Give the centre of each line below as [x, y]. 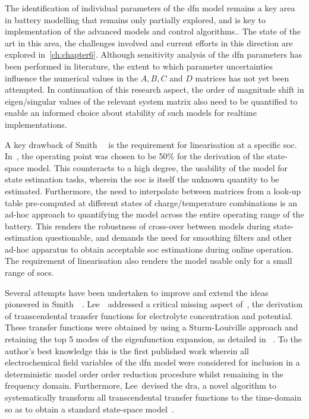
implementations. [36, 124]
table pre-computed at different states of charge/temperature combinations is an [151, 202]
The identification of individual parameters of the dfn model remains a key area [150, 8]
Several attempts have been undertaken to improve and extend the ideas [137, 292]
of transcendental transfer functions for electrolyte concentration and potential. [149, 315]
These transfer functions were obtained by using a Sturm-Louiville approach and [152, 327]
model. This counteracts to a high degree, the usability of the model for [157, 167]
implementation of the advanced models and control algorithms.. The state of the [153, 31]
